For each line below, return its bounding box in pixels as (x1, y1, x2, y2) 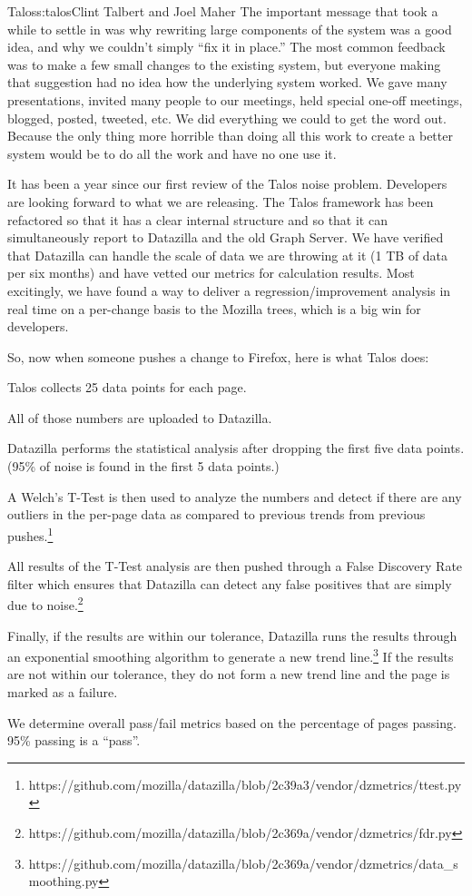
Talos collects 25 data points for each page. (7, 378, 247, 397)
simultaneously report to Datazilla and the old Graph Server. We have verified (7, 228, 444, 247)
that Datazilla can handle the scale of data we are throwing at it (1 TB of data (7, 245, 448, 264)
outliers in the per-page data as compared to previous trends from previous (7, 505, 426, 524)
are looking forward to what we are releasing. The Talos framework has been (7, 192, 434, 211)
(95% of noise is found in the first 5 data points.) (7, 457, 280, 476)
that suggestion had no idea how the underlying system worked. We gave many (7, 73, 447, 92)
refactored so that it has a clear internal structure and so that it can (7, 210, 388, 229)
